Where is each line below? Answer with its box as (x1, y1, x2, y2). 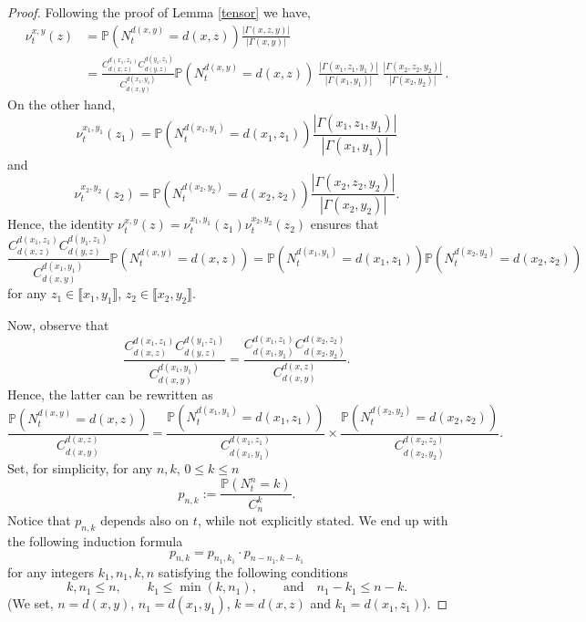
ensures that (310, 214, 379, 233)
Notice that (7, 511, 71, 530)
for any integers (7, 562, 95, 581)
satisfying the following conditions (158, 562, 348, 581)
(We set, (7, 594, 54, 613)
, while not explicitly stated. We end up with (197, 511, 448, 530)
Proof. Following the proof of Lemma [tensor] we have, (7, 3, 311, 21)
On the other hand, (7, 95, 116, 114)
